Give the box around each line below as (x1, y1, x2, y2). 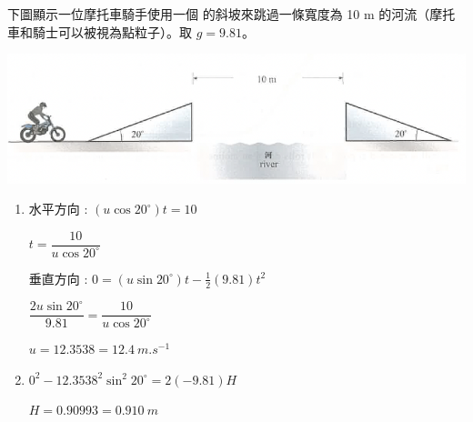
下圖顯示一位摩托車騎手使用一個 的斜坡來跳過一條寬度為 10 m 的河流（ (7, 5, 430, 23)
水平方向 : (28, 199, 88, 218)
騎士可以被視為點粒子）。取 (32, 22, 192, 41)
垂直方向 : (28, 268, 88, 287)
